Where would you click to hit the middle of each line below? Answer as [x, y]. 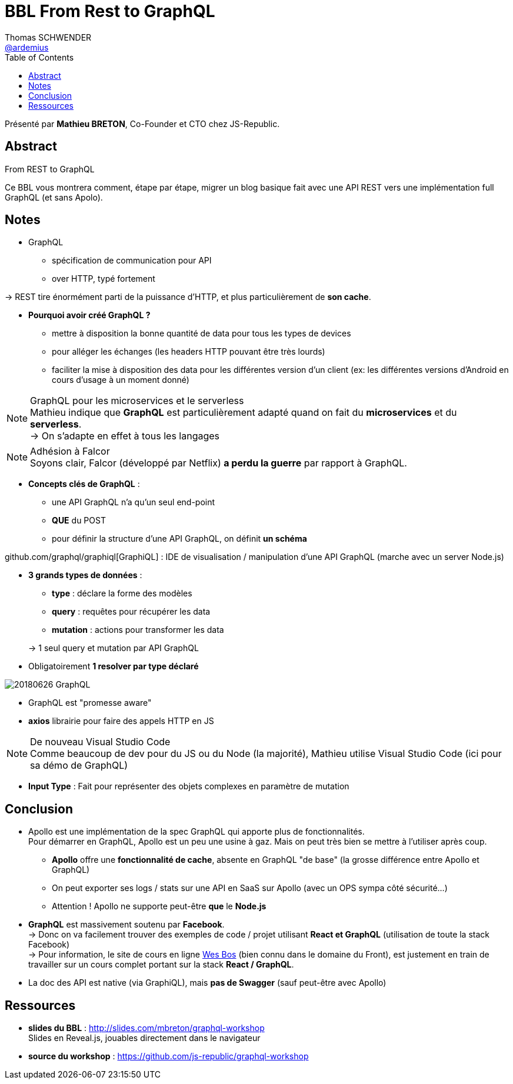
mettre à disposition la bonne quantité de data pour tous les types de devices [201, 333]
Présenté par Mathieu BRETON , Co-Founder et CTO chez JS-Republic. [142, 124]
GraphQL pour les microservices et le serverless [137, 401]
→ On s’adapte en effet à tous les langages [125, 436]
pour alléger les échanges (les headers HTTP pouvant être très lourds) [189, 352]
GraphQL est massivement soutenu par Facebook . [126, 925]
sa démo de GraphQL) [79, 766]
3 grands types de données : [85, 575]
